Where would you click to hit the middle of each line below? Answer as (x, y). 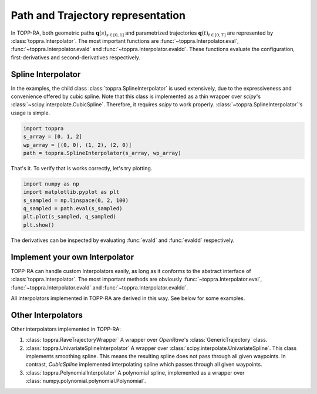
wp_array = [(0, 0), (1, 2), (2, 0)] (77, 145)
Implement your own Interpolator (72, 257)
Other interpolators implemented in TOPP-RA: (66, 329)
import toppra (43, 128)
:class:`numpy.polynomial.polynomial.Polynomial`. (86, 381)
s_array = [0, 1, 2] (53, 137)
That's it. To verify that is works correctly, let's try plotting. (82, 168)
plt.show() (39, 225)
